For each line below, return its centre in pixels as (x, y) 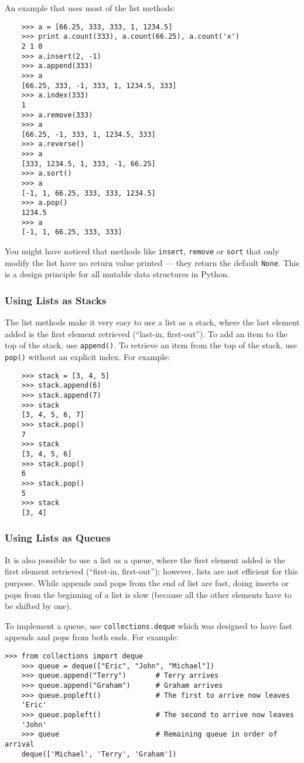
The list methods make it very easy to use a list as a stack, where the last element (152, 322)
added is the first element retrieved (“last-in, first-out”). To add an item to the (146, 333)
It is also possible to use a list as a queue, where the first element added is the (145, 559)
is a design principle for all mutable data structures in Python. (117, 274)
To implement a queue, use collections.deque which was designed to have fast (149, 625)
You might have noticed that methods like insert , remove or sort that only (142, 251)
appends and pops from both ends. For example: (92, 637)
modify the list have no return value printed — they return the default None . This (152, 262)
